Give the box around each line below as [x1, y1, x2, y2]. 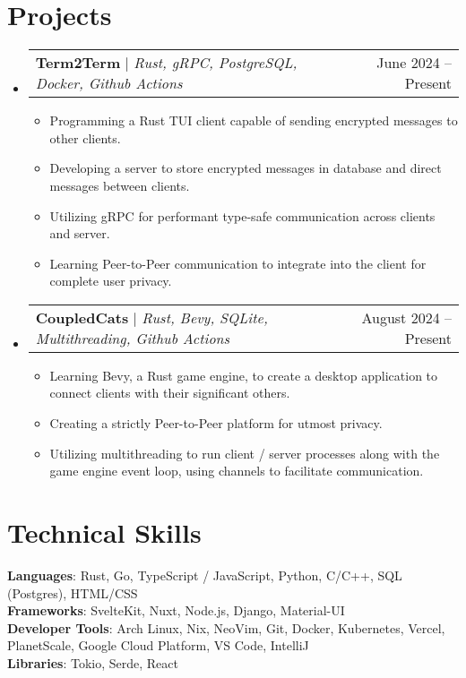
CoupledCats [35, 306, 129, 328]
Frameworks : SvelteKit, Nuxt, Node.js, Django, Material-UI [7, 601, 345, 620]
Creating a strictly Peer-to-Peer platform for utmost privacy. [49, 414, 383, 433]
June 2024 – [376, 52, 452, 73]
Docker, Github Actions [35, 73, 183, 94]
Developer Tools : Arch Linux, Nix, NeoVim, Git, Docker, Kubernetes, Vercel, [7, 618, 445, 637]
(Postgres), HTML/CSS [7, 583, 138, 602]
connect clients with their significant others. [49, 383, 290, 402]
